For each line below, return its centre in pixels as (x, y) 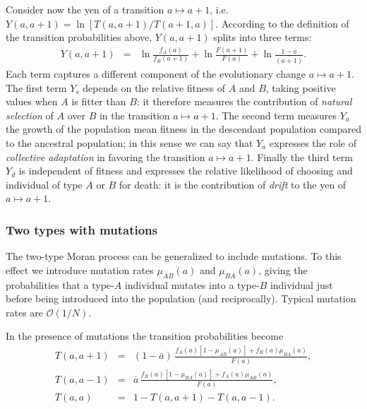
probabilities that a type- (60, 284)
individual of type (44, 184)
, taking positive (301, 87)
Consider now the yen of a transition (85, 9)
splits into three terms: (263, 37)
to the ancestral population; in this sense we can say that (130, 142)
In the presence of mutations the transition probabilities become (145, 336)
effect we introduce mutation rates (80, 269)
